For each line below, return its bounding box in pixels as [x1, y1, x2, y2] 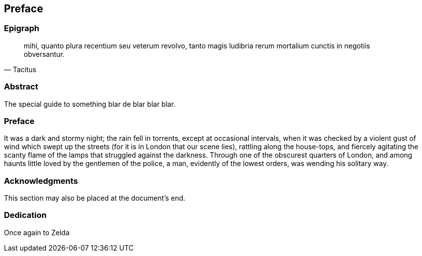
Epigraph [4, 23, 40, 34]
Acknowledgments [4, 175, 78, 186]
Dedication [4, 210, 47, 220]
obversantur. [24, 49, 65, 58]
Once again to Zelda [4, 228, 70, 237]
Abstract [4, 82, 39, 92]
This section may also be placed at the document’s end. [4, 194, 185, 203]
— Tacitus [4, 65, 37, 74]
